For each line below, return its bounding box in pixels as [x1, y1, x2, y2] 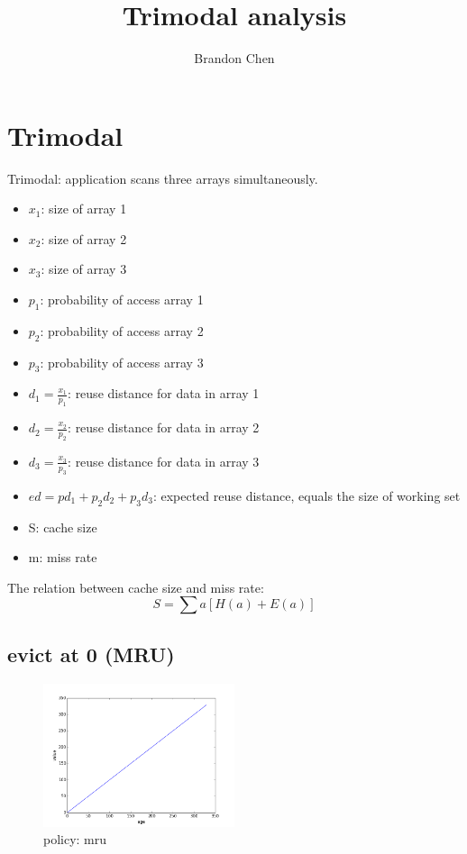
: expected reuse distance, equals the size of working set [152, 486, 461, 504]
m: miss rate [28, 548, 97, 567]
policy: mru [43, 830, 107, 849]
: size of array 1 [41, 199, 127, 218]
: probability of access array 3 [40, 352, 204, 371]
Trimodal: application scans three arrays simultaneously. [7, 168, 318, 187]
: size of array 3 [41, 259, 127, 278]
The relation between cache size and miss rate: [7, 577, 264, 596]
